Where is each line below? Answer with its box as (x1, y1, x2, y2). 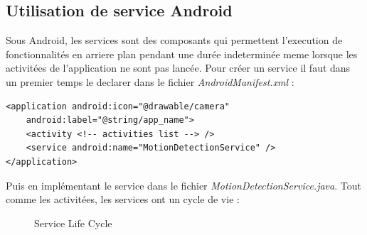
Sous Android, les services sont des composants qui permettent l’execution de (6, 33, 343, 48)
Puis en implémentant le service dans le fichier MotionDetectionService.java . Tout (6, 177, 361, 192)
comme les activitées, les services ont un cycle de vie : (6, 192, 240, 207)
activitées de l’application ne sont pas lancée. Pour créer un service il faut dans (6, 60, 351, 75)
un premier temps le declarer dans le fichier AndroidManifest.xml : (6, 74, 294, 89)
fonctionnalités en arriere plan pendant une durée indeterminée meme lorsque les (6, 46, 358, 61)
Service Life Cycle (34, 215, 112, 230)
